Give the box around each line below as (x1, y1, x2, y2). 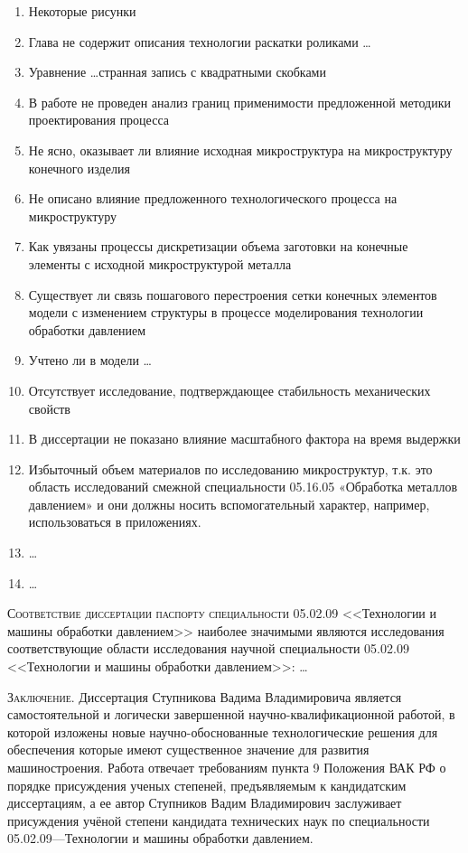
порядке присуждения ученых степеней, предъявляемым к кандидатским (7, 775, 407, 794)
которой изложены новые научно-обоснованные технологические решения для (7, 722, 438, 741)
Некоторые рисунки (28, 2, 136, 20)
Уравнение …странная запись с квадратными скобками (28, 62, 326, 81)
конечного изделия (28, 158, 130, 177)
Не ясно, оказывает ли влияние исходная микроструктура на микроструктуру (28, 140, 453, 159)
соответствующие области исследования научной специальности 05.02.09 (7, 639, 409, 658)
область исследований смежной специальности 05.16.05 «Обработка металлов (28, 477, 458, 496)
